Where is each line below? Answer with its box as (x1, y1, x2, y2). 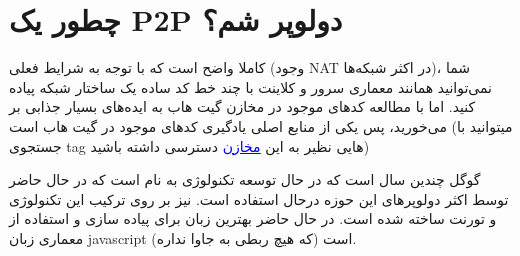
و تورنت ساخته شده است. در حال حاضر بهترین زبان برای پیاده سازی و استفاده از (9, 208, 497, 229)
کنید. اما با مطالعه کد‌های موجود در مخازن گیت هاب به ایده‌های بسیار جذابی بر (9, 96, 476, 117)
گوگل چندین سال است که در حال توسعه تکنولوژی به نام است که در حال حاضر (9, 169, 481, 190)
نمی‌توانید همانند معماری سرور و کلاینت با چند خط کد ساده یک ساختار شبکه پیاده (9, 76, 492, 97)
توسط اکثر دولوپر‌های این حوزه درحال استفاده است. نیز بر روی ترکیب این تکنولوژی (9, 188, 509, 209)
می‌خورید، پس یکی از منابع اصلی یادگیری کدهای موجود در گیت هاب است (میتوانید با (9, 115, 513, 136)
